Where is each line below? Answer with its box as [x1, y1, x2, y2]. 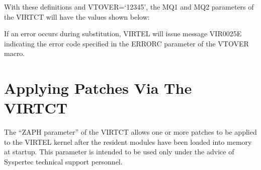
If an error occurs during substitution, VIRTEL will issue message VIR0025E [4, 28, 242, 39]
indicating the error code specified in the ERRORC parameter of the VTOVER [4, 38, 249, 48]
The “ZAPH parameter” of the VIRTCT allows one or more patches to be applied [4, 127, 257, 137]
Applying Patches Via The [4, 78, 192, 98]
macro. [4, 48, 25, 59]
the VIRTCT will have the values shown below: [4, 11, 150, 22]
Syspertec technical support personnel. [4, 156, 123, 167]
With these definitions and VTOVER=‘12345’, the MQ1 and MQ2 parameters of [4, 2, 254, 12]
